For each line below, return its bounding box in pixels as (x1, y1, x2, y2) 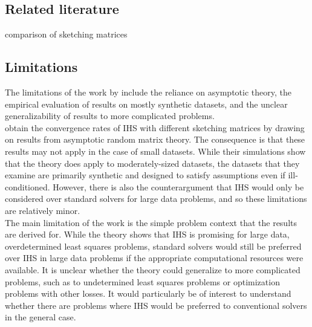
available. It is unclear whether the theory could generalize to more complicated (5, 263, 301, 276)
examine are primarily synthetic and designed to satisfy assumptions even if (5, 169, 285, 181)
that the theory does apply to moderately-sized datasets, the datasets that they (5, 157, 300, 169)
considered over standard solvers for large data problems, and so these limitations (5, 192, 307, 205)
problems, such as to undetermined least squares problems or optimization (5, 275, 280, 288)
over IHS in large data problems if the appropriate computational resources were (5, 251, 304, 264)
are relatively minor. (5, 204, 80, 216)
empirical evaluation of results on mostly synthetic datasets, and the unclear (5, 97, 288, 110)
